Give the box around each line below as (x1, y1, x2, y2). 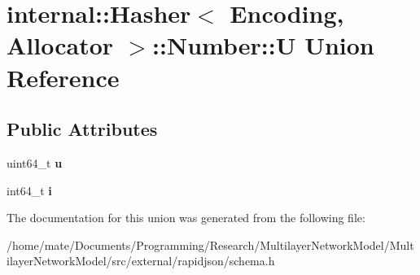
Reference (7, 60, 120, 94)
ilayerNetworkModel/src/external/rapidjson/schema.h (7, 252, 275, 269)
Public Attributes (7, 116, 158, 142)
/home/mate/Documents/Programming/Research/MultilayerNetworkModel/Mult (7, 236, 414, 253)
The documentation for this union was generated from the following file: (7, 209, 365, 226)
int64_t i (7, 181, 52, 199)
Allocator (7, 28, 114, 62)
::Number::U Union (152, 28, 374, 62)
